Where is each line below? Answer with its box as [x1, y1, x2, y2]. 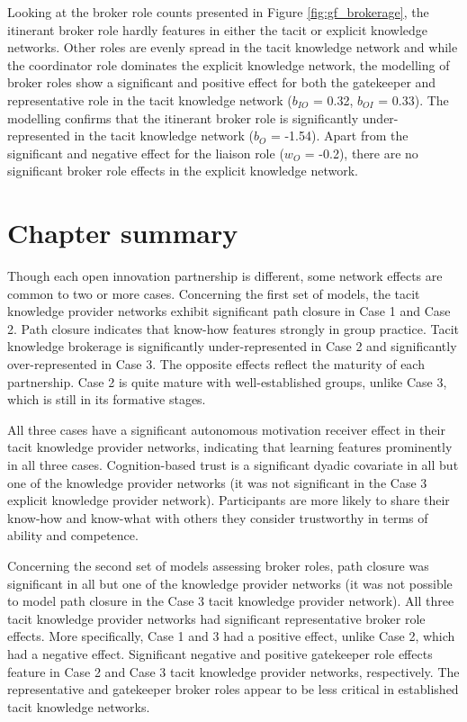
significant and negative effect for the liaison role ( [7, 143, 284, 162]
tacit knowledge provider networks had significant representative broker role [7, 609, 426, 627]
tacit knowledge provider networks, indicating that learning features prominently [7, 438, 453, 456]
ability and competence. [7, 526, 139, 545]
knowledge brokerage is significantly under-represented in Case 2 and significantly [7, 337, 457, 356]
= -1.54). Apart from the [270, 126, 409, 145]
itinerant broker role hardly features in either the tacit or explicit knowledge [7, 20, 428, 39]
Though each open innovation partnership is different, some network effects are [7, 266, 443, 285]
